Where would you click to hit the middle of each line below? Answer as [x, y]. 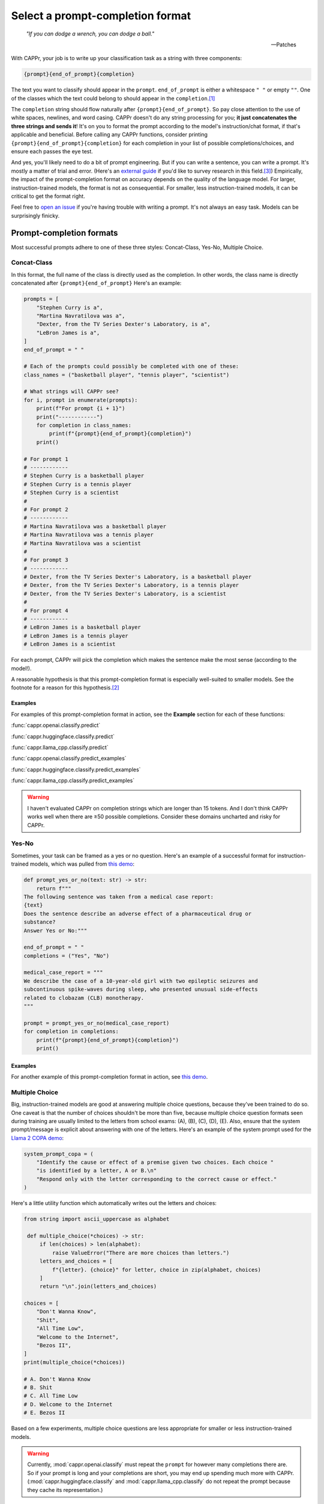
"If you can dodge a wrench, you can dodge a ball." [90, 34]
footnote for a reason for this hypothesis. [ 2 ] [65, 688]
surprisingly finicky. [35, 215]
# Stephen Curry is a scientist [71, 493]
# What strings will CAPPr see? [71, 392]
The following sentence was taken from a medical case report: [119, 897]
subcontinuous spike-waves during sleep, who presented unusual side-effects [141, 989]
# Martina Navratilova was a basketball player [95, 526]
